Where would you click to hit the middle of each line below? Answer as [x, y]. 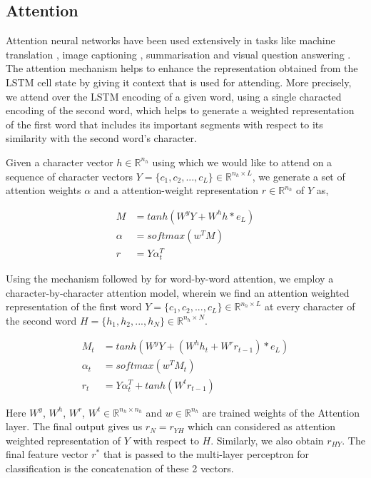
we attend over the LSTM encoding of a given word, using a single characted [174, 96]
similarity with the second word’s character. [101, 138]
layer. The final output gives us [74, 426]
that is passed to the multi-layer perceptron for [206, 454]
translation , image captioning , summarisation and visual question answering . [178, 54]
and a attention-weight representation [176, 190]
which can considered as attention [262, 426]
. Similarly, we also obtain [267, 440]
